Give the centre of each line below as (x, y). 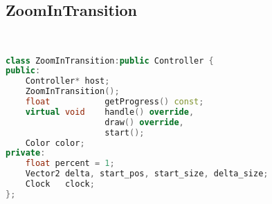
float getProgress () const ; (115, 102)
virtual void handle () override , (110, 112)
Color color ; (55, 143)
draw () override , (144, 122)
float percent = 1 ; (70, 164)
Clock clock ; (60, 184)
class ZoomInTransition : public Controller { (110, 61)
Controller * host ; (67, 81)
